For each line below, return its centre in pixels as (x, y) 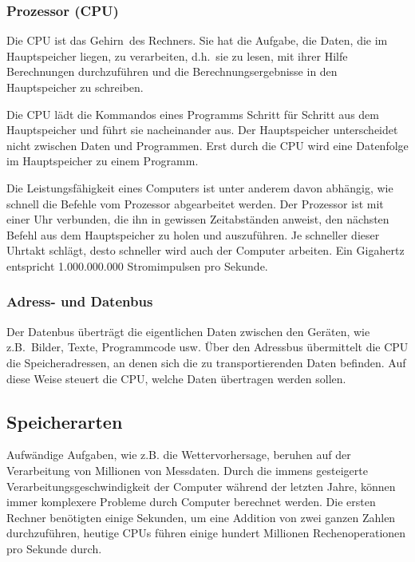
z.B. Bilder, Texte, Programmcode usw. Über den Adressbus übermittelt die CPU (207, 347)
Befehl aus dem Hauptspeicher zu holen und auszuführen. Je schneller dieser (193, 234)
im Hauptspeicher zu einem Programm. (103, 161)
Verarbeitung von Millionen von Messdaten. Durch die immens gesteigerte (187, 470)
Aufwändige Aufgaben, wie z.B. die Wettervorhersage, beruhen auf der (179, 455)
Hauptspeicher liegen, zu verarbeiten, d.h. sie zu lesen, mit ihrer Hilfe (177, 55)
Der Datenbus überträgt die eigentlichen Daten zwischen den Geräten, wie (188, 331)
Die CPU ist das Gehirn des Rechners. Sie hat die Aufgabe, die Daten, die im (197, 40)
